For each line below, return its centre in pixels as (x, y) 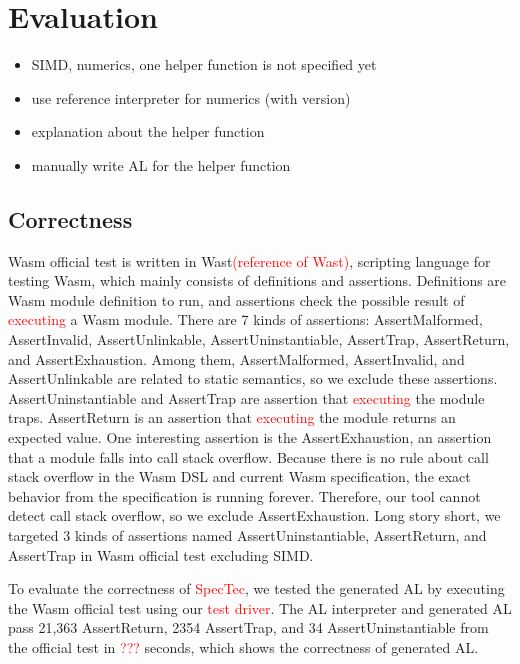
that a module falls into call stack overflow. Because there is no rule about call (248, 456)
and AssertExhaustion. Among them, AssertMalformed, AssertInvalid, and (236, 358)
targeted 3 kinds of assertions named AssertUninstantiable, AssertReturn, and (247, 535)
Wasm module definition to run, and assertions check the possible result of (236, 299)
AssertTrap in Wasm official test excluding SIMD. (161, 554)
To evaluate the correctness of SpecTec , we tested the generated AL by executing (256, 588)
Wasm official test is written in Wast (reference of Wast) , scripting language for (249, 260)
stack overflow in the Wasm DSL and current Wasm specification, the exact (239, 476)
